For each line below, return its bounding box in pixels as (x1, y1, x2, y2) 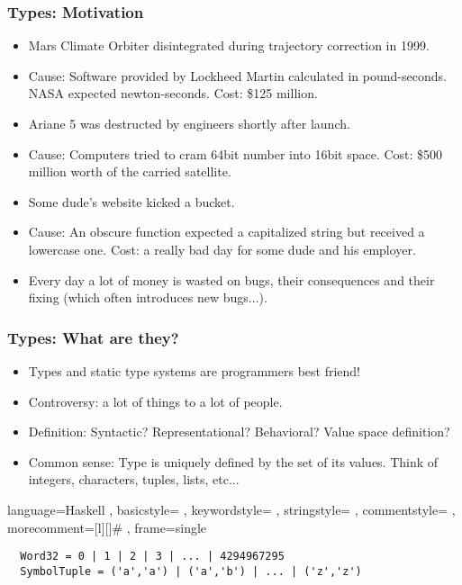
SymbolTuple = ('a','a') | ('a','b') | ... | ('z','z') (20, 564, 362, 578)
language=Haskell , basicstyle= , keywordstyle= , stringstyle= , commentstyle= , (7, 499, 456, 518)
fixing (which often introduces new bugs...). (28, 288, 267, 307)
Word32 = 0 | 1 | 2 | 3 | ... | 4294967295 (20, 550, 285, 563)
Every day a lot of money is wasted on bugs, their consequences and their (28, 270, 435, 289)
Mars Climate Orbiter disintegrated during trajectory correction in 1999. (28, 36, 430, 55)
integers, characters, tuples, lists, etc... (28, 470, 240, 489)
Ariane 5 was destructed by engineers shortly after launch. (28, 114, 350, 132)
